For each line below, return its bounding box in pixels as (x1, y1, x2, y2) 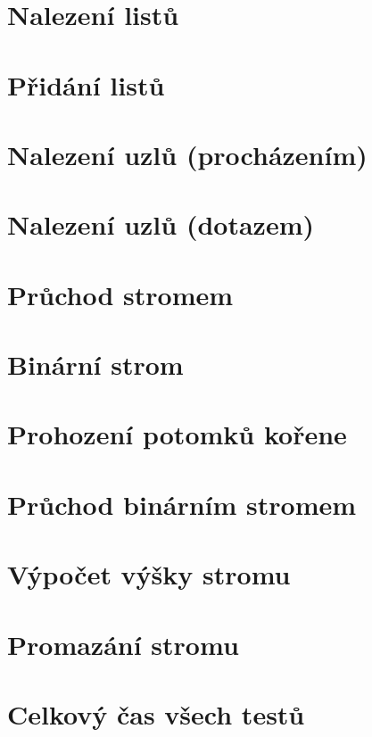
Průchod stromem (7, 276, 234, 312)
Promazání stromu (7, 625, 239, 662)
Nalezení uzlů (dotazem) (7, 206, 314, 243)
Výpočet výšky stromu (7, 556, 291, 592)
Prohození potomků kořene (7, 416, 347, 452)
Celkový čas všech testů (7, 695, 305, 732)
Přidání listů (7, 66, 165, 103)
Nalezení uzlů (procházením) (7, 136, 368, 172)
